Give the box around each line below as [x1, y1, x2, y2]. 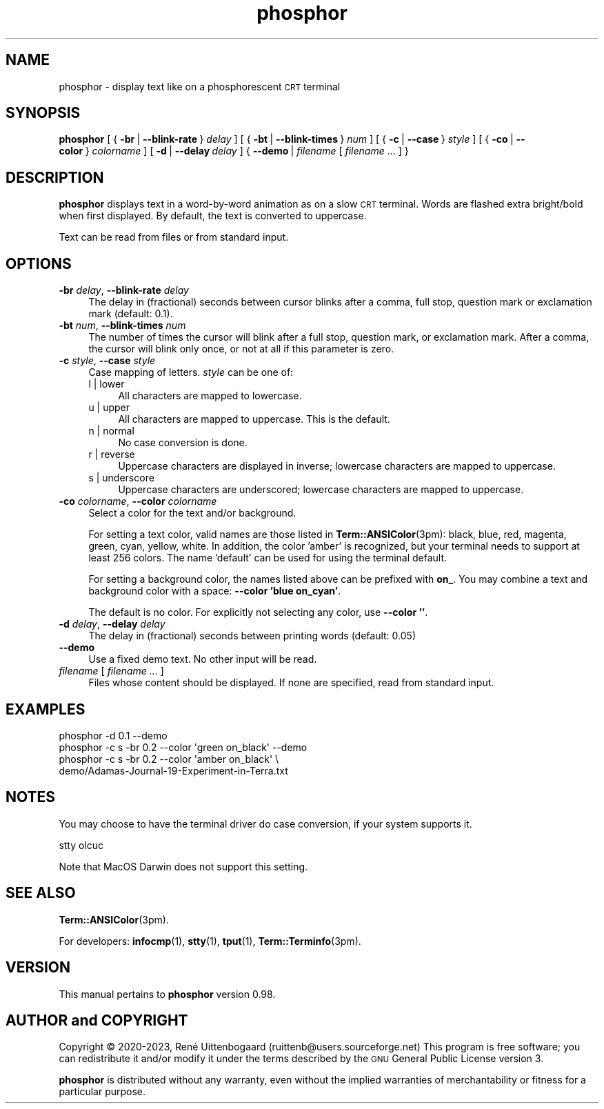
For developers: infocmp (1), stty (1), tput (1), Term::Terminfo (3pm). [59, 935, 361, 947]
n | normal [88, 425, 134, 437]
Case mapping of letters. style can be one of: [88, 366, 294, 379]
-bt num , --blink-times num [59, 319, 186, 332]
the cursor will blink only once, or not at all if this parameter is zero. [88, 343, 394, 355]
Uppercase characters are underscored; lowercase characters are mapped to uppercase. [118, 483, 524, 496]
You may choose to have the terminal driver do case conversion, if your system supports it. [59, 817, 472, 830]
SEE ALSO [6, 884, 76, 902]
